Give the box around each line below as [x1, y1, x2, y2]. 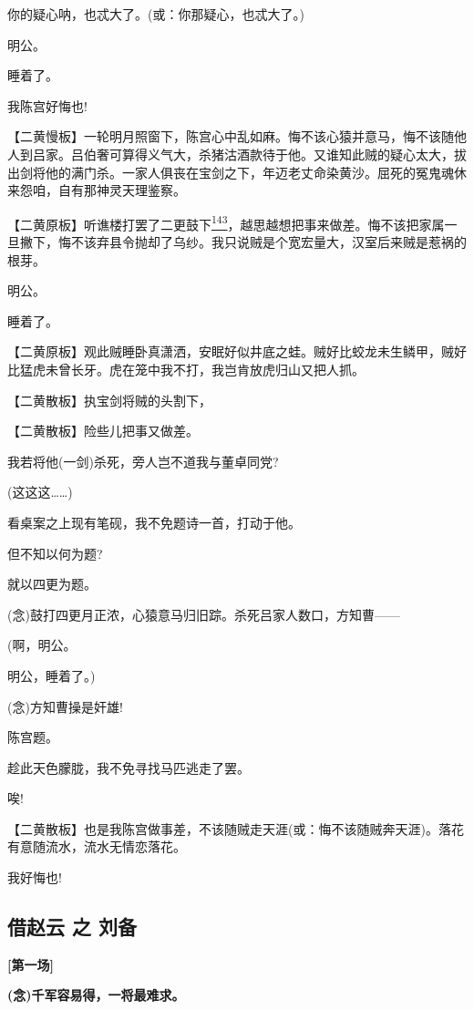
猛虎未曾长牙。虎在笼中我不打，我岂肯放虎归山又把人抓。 [19, 359, 365, 378]
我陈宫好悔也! [7, 96, 88, 115]
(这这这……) [7, 482, 73, 501]
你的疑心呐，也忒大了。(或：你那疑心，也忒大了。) [7, 5, 304, 23]
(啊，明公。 [7, 635, 77, 654]
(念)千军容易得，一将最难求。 [7, 985, 185, 1005]
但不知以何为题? [7, 543, 103, 562]
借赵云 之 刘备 [7, 912, 138, 941]
